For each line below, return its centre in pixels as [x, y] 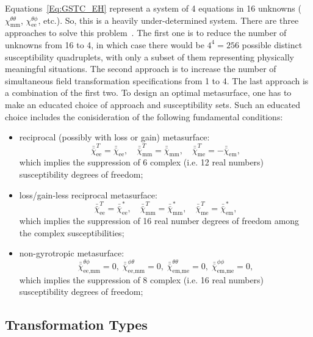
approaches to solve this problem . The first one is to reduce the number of [146, 33]
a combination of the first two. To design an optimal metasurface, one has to [148, 92]
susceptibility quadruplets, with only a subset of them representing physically [149, 56]
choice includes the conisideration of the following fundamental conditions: [144, 116]
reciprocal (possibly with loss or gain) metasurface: [114, 137]
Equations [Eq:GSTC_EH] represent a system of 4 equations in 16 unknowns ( [153, 8]
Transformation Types [76, 324]
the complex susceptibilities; [72, 232]
